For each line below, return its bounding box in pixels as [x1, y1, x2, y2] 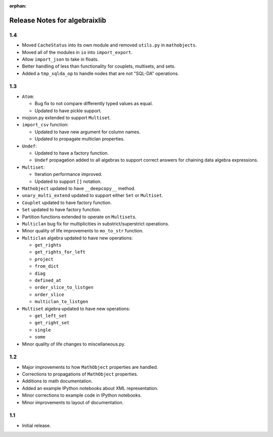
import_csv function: [22, 122, 69, 128]
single [34, 327, 51, 333]
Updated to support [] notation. [34, 178, 102, 184]
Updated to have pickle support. [34, 108, 102, 114]
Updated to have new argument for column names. [34, 129, 141, 135]
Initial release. [22, 422, 51, 428]
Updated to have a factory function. [34, 150, 109, 156]
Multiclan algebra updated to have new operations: [22, 235, 133, 241]
